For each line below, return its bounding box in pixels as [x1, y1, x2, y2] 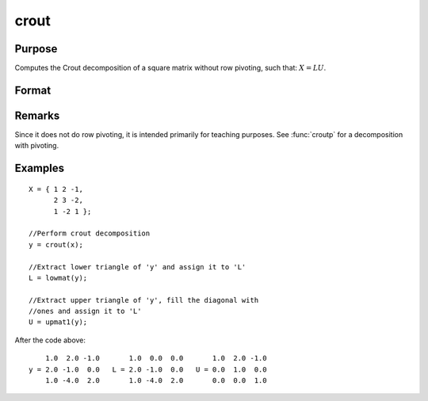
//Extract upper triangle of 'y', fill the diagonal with [29, 296, 259, 304]
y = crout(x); [29, 240, 83, 249]
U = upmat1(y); [29, 318, 88, 327]
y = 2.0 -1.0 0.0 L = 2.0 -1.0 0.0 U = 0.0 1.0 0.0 [29, 365, 267, 374]
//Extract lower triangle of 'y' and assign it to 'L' [29, 262, 246, 271]
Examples [14, 162, 65, 175]
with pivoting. [14, 141, 59, 151]
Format [14, 83, 52, 97]
